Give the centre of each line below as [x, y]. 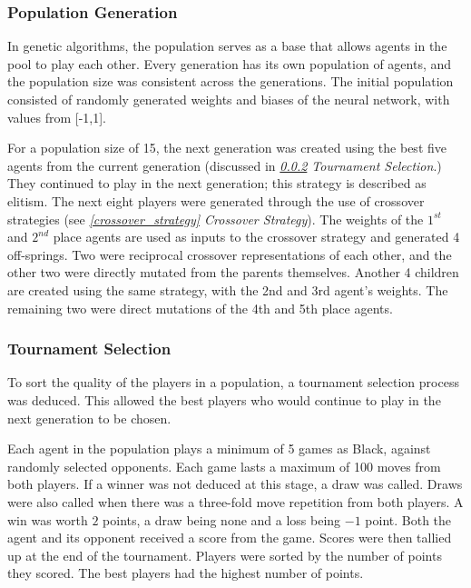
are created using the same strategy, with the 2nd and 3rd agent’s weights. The [228, 289]
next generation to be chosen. [89, 418]
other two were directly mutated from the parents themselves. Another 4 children [233, 272]
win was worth [48, 519]
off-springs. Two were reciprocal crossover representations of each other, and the [230, 254]
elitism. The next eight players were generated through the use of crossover [216, 200]
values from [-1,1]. [57, 117]
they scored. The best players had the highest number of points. [186, 573]
